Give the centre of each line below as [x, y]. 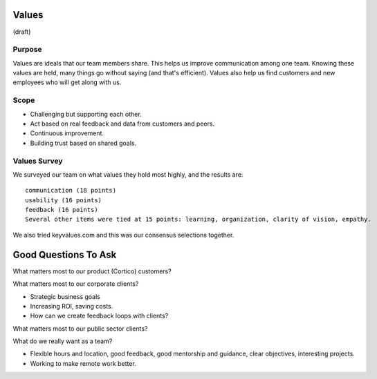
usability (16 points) [64, 200]
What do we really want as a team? [63, 341]
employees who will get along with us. [67, 82]
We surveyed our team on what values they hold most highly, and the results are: [128, 174]
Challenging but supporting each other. [86, 114]
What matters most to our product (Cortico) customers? [92, 271]
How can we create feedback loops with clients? [99, 316]
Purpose [27, 50]
